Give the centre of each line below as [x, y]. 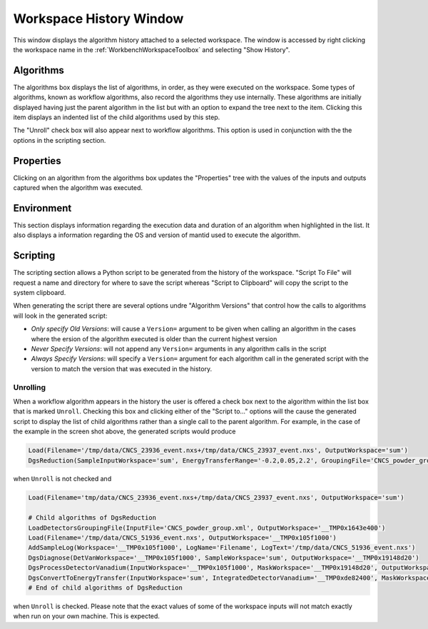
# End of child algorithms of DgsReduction [106, 588]
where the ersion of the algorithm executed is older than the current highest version [154, 338]
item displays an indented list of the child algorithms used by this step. [117, 117]
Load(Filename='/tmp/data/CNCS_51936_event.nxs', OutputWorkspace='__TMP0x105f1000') [182, 538]
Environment [42, 208]
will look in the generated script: [60, 316]
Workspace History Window [98, 19]
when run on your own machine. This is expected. [87, 616]
